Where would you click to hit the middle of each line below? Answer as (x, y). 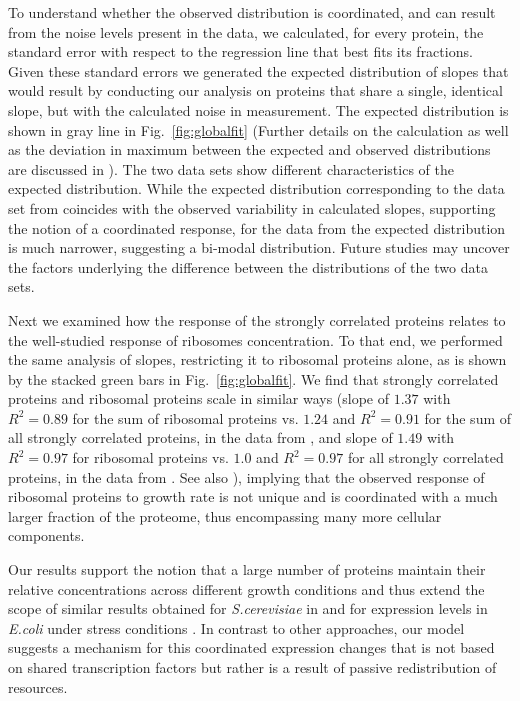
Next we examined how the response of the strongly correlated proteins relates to (257, 319)
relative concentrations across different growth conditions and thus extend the (246, 588)
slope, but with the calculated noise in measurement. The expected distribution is (258, 109)
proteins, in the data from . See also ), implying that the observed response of (246, 476)
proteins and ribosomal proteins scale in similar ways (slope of (199, 398)
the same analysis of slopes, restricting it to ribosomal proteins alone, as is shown (257, 359)
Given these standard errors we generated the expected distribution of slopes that (258, 70)
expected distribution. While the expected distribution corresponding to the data (256, 188)
